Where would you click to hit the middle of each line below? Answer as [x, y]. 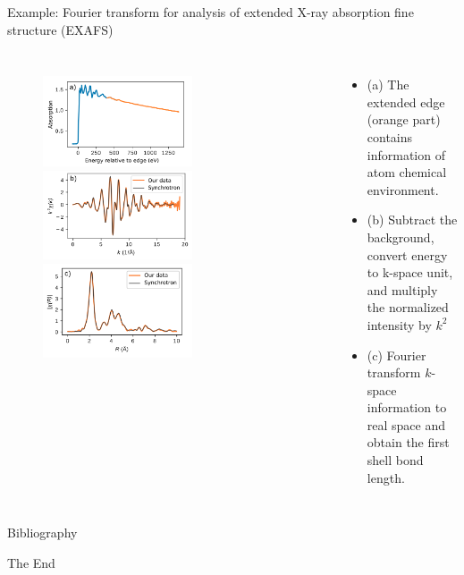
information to [407, 407]
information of [406, 154]
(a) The [388, 85]
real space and [406, 424]
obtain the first [408, 442]
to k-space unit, [410, 272]
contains [390, 136]
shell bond [395, 460]
